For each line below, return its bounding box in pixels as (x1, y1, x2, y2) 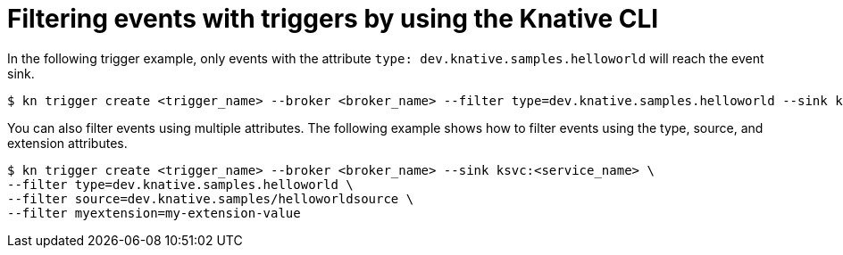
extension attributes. (7, 135, 128, 151)
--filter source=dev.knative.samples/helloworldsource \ (7, 191, 414, 206)
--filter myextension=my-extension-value (7, 205, 301, 220)
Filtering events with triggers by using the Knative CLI (7, 4, 659, 34)
